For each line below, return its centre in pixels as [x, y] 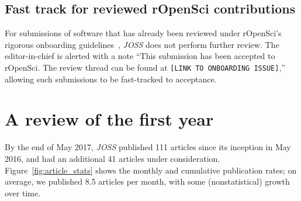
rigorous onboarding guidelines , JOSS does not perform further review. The [142, 44]
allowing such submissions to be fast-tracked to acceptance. [111, 79]
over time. [23, 193]
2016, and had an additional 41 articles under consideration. [113, 158]
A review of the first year [109, 119]
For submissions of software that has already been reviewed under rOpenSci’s [143, 33]
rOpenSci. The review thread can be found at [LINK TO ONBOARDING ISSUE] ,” [145, 67]
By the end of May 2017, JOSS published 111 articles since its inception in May [148, 147]
